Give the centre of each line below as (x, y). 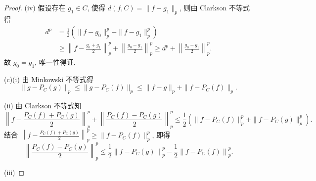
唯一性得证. (57, 62)
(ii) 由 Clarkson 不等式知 (43, 105)
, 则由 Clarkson (203, 7)
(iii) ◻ (14, 172)
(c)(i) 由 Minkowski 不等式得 (49, 79)
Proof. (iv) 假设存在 (35, 7)
